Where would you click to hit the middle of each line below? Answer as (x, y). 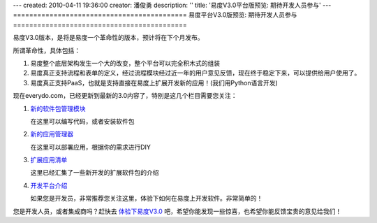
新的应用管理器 (52, 134)
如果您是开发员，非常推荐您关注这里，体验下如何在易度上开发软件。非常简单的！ (147, 199)
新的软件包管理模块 (58, 108)
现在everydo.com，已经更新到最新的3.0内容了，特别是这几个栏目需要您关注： (125, 96)
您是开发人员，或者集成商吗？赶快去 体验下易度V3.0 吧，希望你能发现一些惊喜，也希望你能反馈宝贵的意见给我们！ (177, 211)
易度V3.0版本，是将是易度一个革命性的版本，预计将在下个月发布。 (108, 38)
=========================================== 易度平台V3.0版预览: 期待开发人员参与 (155, 15)
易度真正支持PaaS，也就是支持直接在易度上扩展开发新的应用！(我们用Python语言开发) (154, 82)
